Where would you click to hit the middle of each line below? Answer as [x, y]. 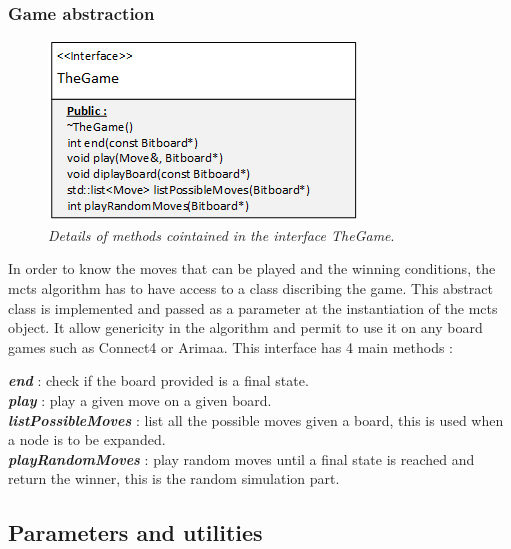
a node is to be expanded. [87, 439]
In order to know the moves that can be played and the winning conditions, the [252, 268]
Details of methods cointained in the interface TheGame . [221, 234]
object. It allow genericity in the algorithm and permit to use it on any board [245, 327]
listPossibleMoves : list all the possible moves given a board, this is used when [256, 419]
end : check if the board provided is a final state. [158, 380]
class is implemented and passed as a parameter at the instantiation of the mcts [253, 307]
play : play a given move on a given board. [140, 399]
